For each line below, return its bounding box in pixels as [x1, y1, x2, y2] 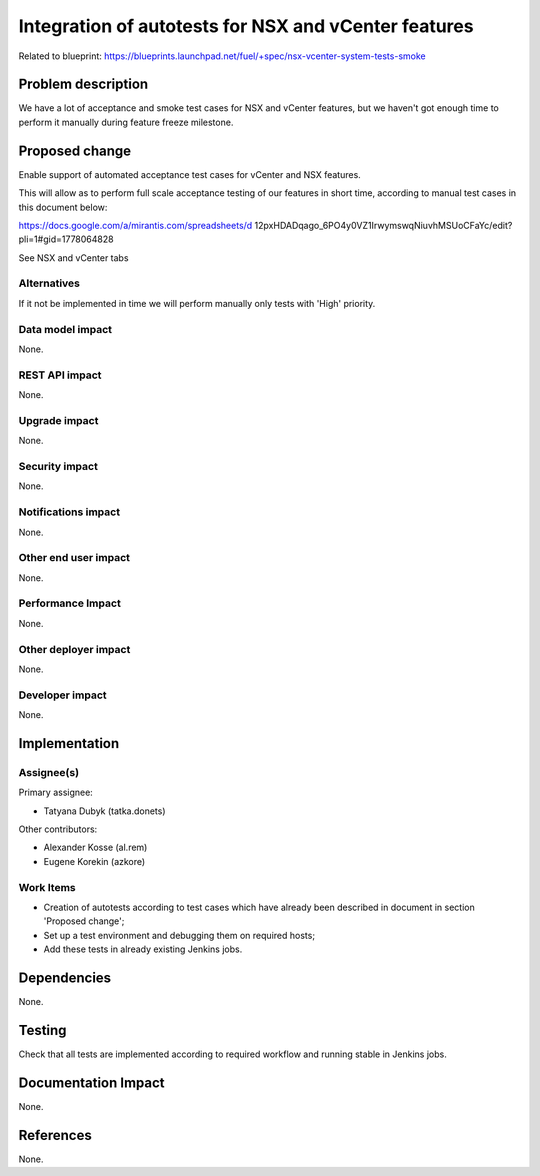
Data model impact [18, 322, 113, 336]
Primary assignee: [18, 786, 94, 799]
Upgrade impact [18, 413, 99, 427]
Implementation [18, 735, 120, 752]
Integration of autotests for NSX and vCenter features [18, 15, 474, 37]
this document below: [18, 201, 108, 213]
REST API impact [18, 368, 102, 382]
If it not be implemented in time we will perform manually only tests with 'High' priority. [18, 297, 376, 309]
